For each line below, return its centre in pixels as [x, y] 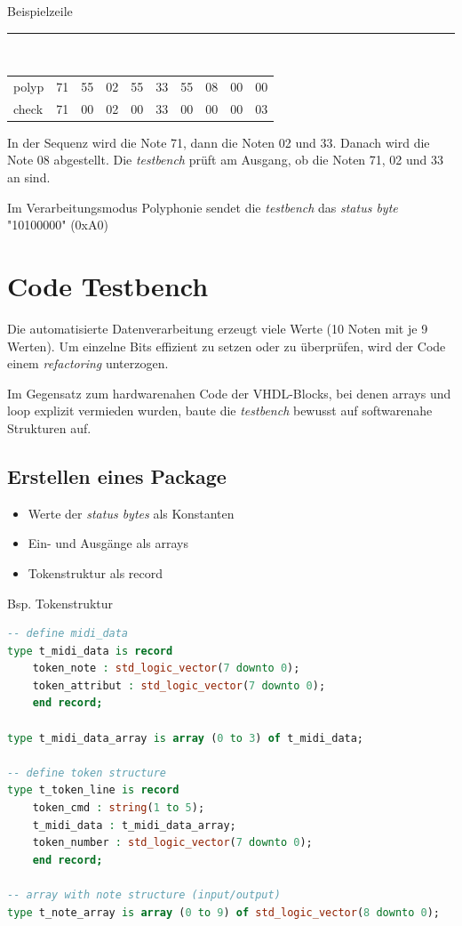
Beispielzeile [40, 11]
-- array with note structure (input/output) [144, 895]
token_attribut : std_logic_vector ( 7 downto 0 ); [179, 685]
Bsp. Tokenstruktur [60, 603]
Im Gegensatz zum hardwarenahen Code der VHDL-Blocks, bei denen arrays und [229, 393]
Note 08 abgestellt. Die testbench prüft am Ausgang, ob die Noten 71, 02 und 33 [226, 160]
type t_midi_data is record [90, 651]
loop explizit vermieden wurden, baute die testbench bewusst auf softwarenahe [220, 411]
